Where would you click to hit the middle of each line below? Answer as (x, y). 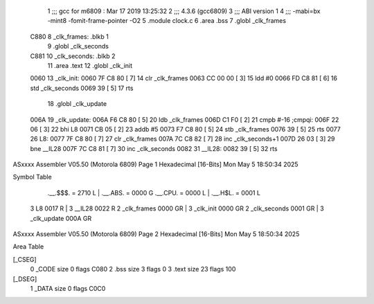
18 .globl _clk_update (77, 104)
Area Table (28, 247)
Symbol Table (32, 177)
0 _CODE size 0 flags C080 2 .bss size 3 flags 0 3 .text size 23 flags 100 (133, 269)
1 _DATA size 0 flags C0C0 (68, 288)
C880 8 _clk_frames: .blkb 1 (69, 36)
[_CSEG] (25, 259)
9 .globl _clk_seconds (78, 46)
